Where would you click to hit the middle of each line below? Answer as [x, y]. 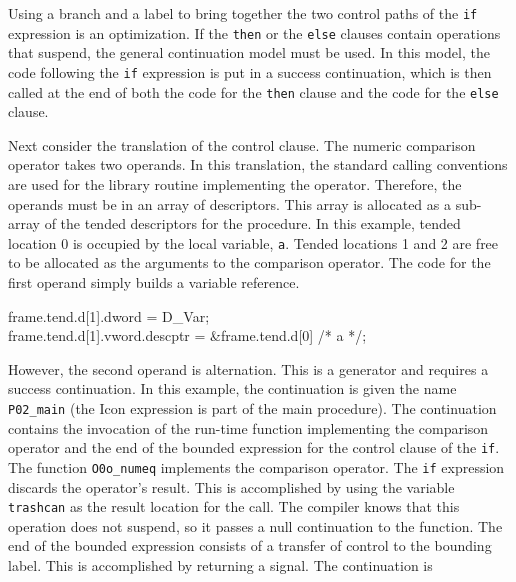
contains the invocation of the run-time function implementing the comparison [248, 427]
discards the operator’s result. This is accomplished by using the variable [231, 486]
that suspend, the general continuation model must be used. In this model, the [249, 52]
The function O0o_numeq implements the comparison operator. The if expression [256, 466]
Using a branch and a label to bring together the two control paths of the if [243, 13]
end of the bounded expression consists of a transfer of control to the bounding [250, 545]
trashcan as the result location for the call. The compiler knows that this [234, 506]
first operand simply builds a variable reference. [154, 282]
